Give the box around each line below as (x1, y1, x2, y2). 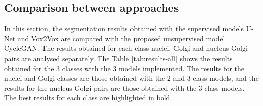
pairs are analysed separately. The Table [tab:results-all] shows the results (4, 52, 233, 63)
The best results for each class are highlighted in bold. (4, 92, 172, 103)
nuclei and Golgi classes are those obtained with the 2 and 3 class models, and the (4, 73, 259, 83)
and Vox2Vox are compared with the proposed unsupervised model (17, 33, 225, 43)
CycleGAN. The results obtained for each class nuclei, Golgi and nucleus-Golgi (4, 43, 248, 54)
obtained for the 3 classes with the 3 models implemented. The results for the (4, 63, 244, 73)
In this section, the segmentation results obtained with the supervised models (4, 23, 244, 34)
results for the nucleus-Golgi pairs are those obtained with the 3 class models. (4, 82, 245, 93)
